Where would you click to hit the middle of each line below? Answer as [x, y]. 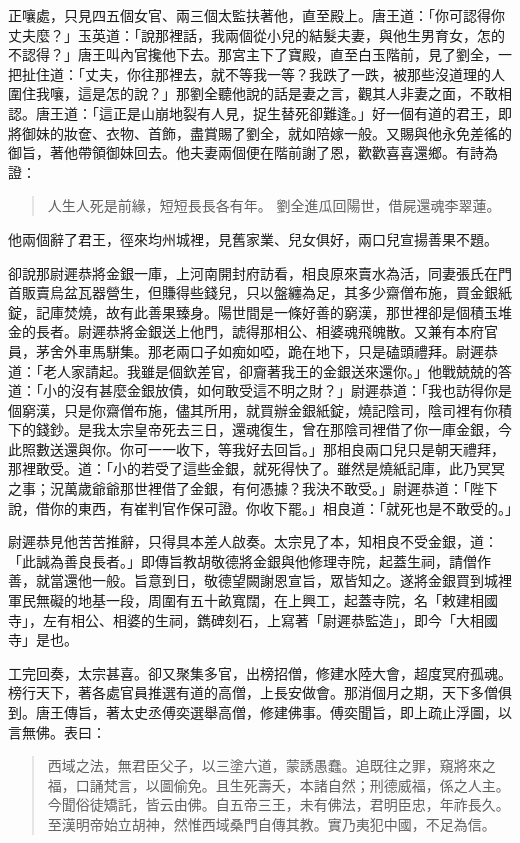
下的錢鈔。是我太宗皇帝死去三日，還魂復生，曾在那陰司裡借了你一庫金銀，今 [260, 429]
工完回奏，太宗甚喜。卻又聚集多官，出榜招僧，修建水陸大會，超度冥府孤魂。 [260, 672]
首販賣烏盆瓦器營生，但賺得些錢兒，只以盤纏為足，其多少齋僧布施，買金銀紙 [260, 292]
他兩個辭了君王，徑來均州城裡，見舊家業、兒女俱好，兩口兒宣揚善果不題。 [253, 238]
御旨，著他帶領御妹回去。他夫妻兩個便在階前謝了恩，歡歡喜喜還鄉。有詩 [246, 152]
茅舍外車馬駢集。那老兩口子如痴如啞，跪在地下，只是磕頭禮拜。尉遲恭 [266, 350]
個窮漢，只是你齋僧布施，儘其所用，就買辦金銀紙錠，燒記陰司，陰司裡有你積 [260, 409]
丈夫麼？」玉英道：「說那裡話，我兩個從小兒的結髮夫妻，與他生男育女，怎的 [256, 34]
